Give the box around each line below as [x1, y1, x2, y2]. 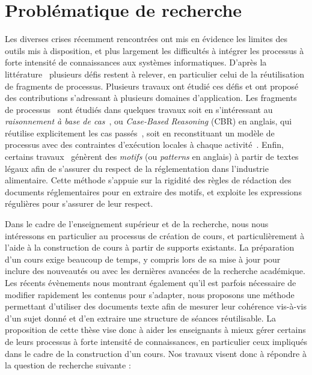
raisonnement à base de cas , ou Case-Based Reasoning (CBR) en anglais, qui [5, 115, 292, 127]
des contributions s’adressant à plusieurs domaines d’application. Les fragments [5, 91, 297, 104]
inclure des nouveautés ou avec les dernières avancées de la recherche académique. [5, 264, 305, 277]
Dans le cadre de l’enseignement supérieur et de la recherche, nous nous [5, 218, 269, 230]
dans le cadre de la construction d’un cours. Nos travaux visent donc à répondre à [5, 347, 307, 359]
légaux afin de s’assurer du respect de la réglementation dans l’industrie [5, 162, 269, 174]
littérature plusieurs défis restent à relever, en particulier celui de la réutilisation [5, 67, 305, 80]
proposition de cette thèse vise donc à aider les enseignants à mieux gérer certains [5, 323, 306, 336]
